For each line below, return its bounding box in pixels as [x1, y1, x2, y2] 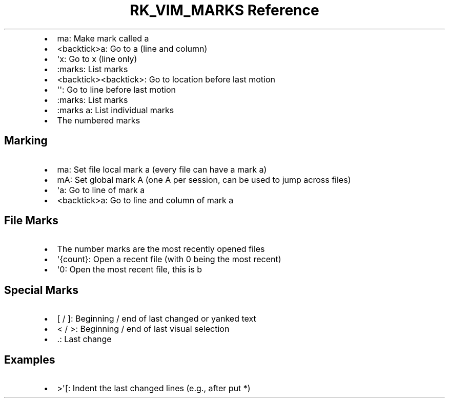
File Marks [4, 214, 58, 227]
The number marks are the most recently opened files [57, 244, 265, 255]
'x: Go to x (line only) [57, 53, 137, 64]
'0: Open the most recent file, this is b [57, 264, 202, 275]
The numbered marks [57, 115, 140, 125]
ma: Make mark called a [57, 33, 149, 44]
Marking [4, 134, 48, 147]
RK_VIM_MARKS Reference [130, 2, 319, 19]
